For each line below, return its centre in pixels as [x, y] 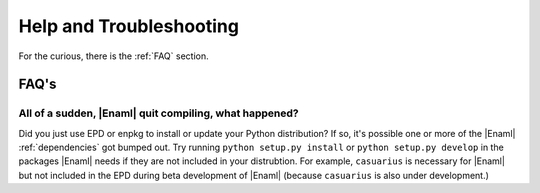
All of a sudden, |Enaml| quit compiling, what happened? [158, 113]
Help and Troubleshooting [129, 26]
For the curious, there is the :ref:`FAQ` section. [113, 56]
